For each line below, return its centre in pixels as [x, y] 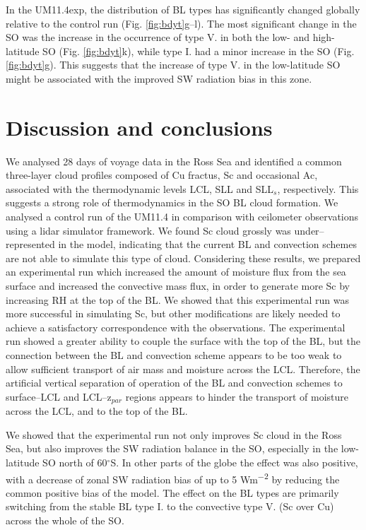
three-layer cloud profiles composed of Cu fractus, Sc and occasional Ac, [162, 175]
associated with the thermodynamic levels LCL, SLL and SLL [140, 188]
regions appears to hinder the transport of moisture [237, 396]
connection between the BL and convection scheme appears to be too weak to [174, 355]
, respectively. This [318, 188]
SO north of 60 [75, 463]
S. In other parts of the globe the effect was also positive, [234, 463]
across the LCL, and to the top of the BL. [97, 411]
